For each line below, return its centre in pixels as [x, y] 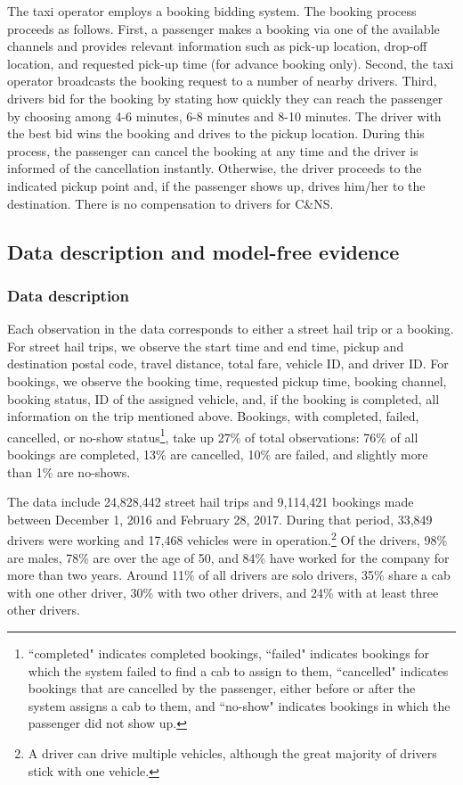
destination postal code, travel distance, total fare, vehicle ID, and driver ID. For [228, 364]
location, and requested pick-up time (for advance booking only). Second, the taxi [231, 63]
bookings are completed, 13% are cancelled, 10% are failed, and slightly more [218, 454]
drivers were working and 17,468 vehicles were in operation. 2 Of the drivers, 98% [227, 538]
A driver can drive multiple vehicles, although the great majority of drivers [232, 752]
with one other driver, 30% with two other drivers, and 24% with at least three [223, 592]
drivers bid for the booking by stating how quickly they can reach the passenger [225, 98]
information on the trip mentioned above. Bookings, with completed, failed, [213, 416]
